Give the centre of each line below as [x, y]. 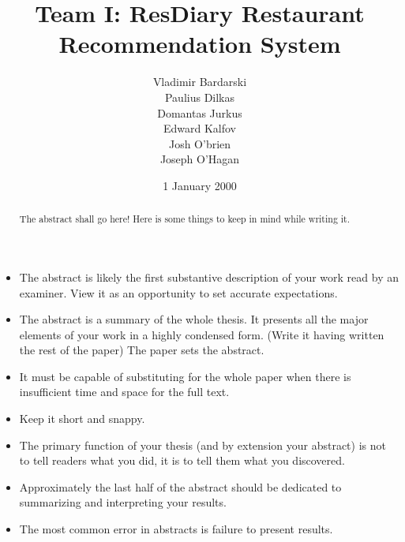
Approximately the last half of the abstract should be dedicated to [180, 486]
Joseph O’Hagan [200, 159]
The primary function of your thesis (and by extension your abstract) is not [202, 445]
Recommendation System [200, 44]
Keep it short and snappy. [82, 419]
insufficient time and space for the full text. [124, 392]
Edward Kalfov [200, 128]
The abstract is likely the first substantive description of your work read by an [209, 277]
